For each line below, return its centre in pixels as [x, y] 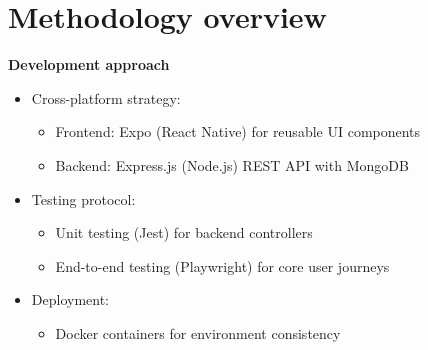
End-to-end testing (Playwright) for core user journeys [222, 265]
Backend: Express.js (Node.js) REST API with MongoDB [232, 164]
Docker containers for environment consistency [198, 332]
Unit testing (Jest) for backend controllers [184, 232]
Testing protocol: [83, 198]
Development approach [89, 64]
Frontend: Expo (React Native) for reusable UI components [238, 131]
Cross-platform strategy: [106, 97]
